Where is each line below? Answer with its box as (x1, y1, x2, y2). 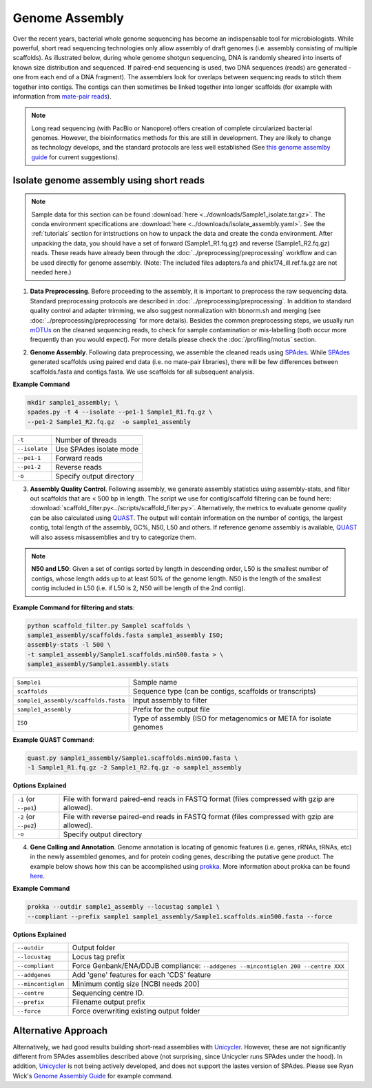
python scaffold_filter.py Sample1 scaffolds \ (27, 621, 191, 629)
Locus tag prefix (72, 952, 125, 962)
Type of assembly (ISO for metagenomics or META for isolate (132, 714, 332, 723)
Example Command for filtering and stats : (12, 603, 135, 612)
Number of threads (55, 435, 117, 445)
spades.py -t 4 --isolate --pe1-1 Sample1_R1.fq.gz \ (27, 408, 213, 416)
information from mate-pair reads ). (12, 92, 112, 100)
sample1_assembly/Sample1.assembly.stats (27, 661, 169, 668)
